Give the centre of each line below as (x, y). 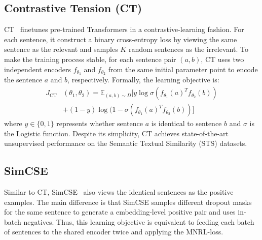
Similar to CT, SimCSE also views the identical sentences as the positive (119, 192)
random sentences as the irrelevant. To (188, 49)
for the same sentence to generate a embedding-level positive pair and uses (120, 212)
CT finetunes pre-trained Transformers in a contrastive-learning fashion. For (124, 29)
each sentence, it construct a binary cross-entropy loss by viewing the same (121, 39)
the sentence (23, 80)
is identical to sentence (186, 123)
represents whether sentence (100, 123)
